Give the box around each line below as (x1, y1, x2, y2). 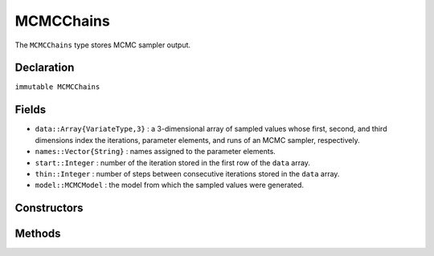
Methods (14, 227, 61, 241)
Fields (14, 103, 47, 116)
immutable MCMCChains (14, 83, 100, 91)
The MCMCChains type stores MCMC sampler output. (14, 40, 191, 50)
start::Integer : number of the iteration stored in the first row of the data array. (35, 157, 311, 168)
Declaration (14, 61, 75, 75)
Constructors (14, 201, 84, 215)
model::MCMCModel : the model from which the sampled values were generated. (35, 181, 305, 190)
